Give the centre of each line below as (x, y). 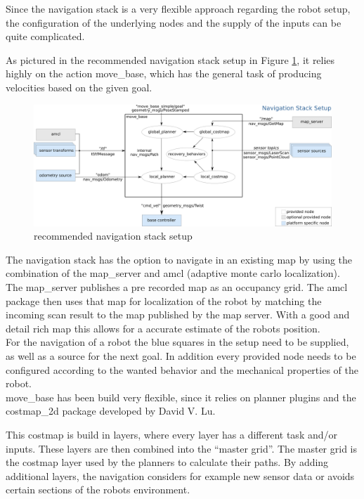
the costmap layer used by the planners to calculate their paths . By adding (167, 462)
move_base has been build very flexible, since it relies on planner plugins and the (181, 397)
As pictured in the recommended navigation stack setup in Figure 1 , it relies (170, 59)
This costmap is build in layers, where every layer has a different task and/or (171, 434)
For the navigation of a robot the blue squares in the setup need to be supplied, (177, 342)
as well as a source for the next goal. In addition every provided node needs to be (181, 355)
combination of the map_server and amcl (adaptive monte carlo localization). (173, 273)
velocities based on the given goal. (79, 87)
